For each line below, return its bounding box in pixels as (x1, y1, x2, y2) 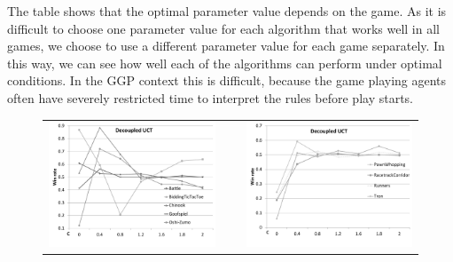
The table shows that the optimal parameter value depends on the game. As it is (7, 2, 447, 20)
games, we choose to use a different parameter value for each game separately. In (7, 36, 445, 55)
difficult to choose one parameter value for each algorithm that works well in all (7, 19, 440, 37)
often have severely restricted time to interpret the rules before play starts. (7, 88, 413, 107)
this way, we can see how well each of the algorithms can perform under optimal (7, 53, 442, 72)
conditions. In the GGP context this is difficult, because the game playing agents (7, 71, 447, 90)
